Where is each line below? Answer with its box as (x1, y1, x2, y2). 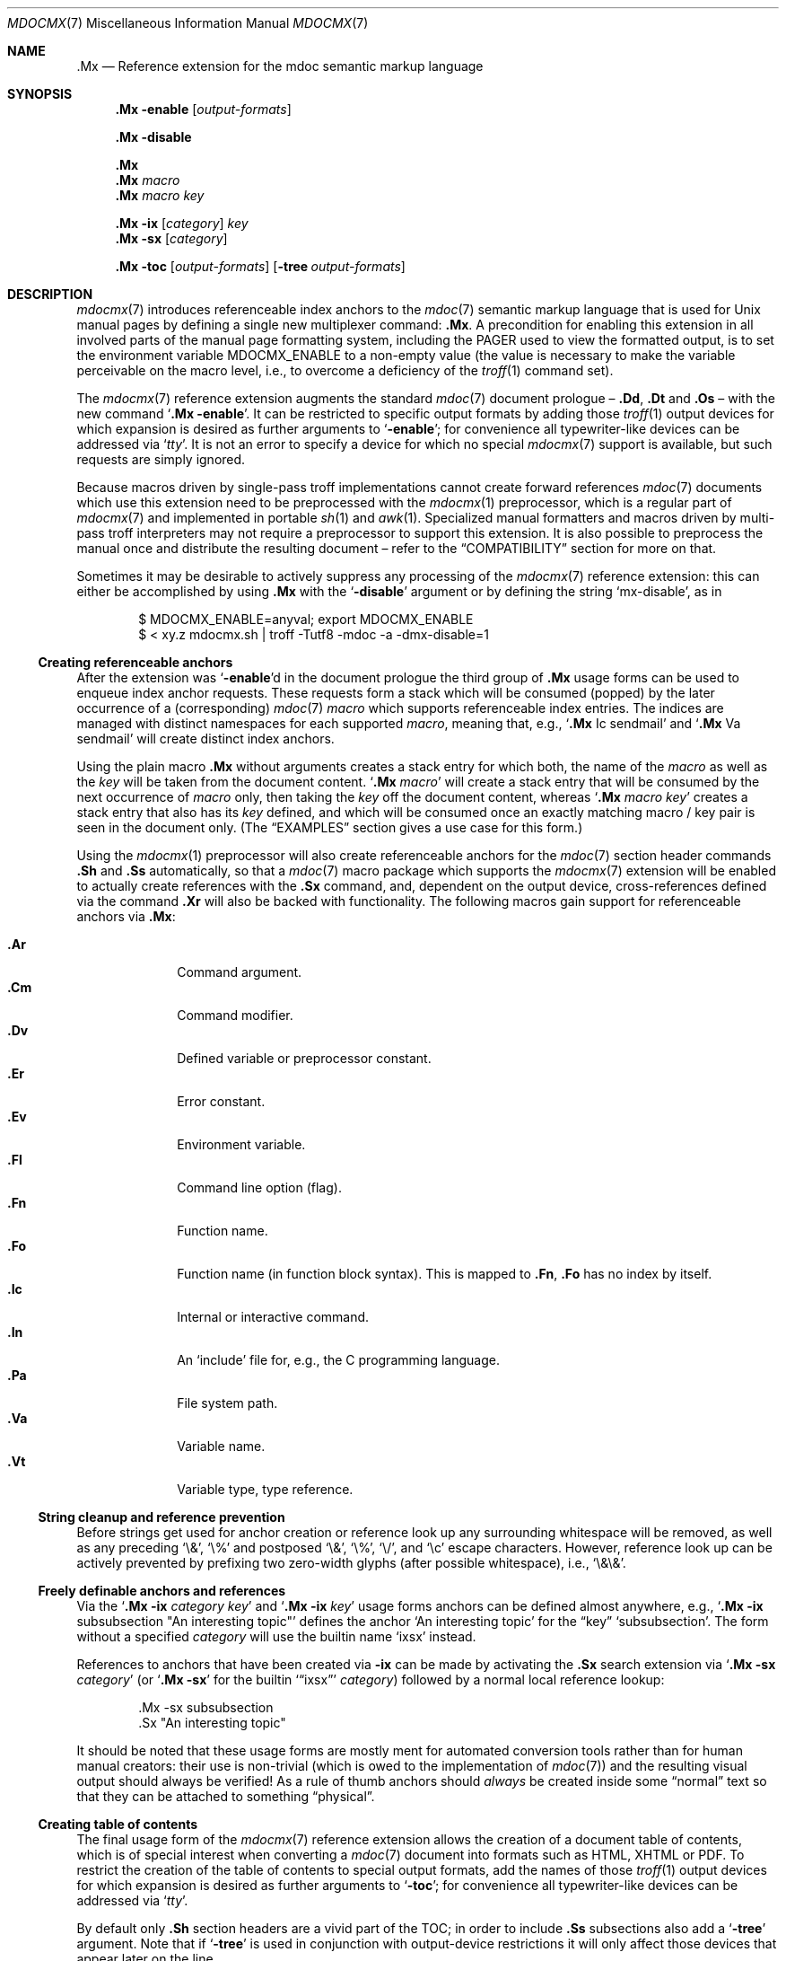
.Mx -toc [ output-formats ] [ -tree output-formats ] (115, 259, 406, 274)
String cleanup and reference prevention (38, 1509, 285, 1525)
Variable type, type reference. (177, 1482, 354, 1497)
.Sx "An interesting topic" (138, 1715, 286, 1730)
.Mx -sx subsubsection (138, 1700, 274, 1715)
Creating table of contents (38, 1816, 198, 1832)
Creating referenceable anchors (38, 655, 233, 670)
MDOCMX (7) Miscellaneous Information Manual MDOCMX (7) (7, 15, 369, 31)
